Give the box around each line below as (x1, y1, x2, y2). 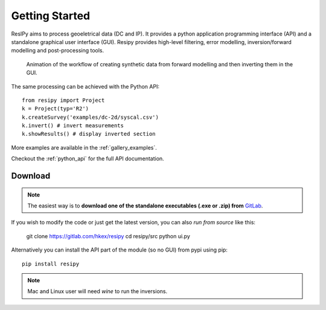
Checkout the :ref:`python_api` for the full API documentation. (11, 155, 164, 162)
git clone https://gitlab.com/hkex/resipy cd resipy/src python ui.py (26, 232, 190, 239)
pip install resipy (22, 260, 80, 267)
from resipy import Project (22, 96, 105, 104)
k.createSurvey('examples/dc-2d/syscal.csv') (22, 113, 159, 121)
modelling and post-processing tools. (11, 47, 104, 54)
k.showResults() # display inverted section (22, 130, 156, 138)
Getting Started (11, 9, 91, 22)
